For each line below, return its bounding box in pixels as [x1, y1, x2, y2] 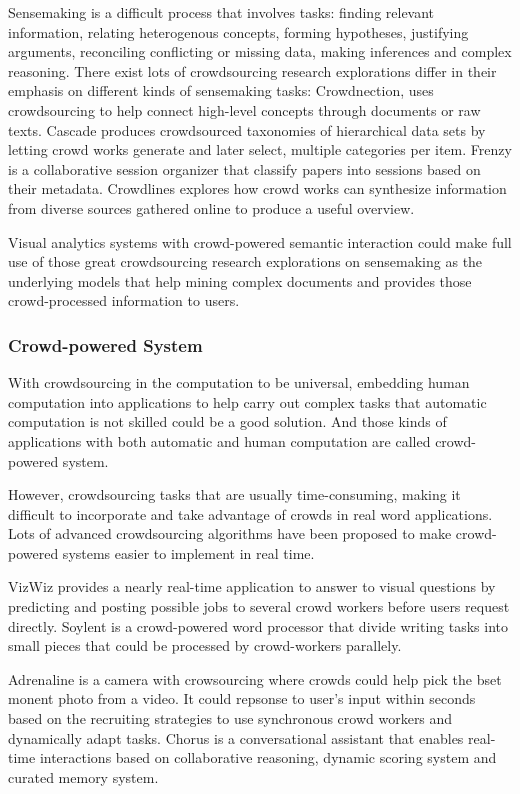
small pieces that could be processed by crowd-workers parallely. [8, 635, 402, 656]
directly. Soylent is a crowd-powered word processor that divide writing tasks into [8, 615, 508, 636]
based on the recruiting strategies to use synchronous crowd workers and [8, 708, 453, 729]
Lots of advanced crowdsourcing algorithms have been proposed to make [8, 523, 452, 544]
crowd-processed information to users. [8, 290, 240, 311]
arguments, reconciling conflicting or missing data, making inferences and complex [8, 41, 512, 62]
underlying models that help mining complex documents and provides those [8, 270, 472, 291]
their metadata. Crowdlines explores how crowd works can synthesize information [8, 178, 507, 199]
